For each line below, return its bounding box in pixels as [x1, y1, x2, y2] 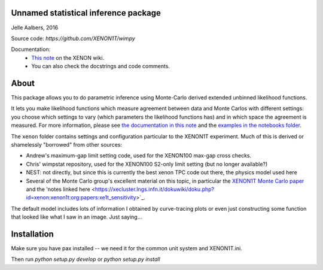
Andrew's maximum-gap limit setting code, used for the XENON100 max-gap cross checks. [26, 152, 252, 159]
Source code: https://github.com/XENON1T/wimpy [11, 35, 136, 42]
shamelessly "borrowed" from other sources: [11, 141, 123, 148]
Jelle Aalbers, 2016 [11, 24, 59, 31]
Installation [11, 229, 54, 239]
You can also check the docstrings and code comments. [31, 63, 170, 70]
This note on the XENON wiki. [31, 54, 105, 61]
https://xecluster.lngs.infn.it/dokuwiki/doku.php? [95, 186, 215, 193]
